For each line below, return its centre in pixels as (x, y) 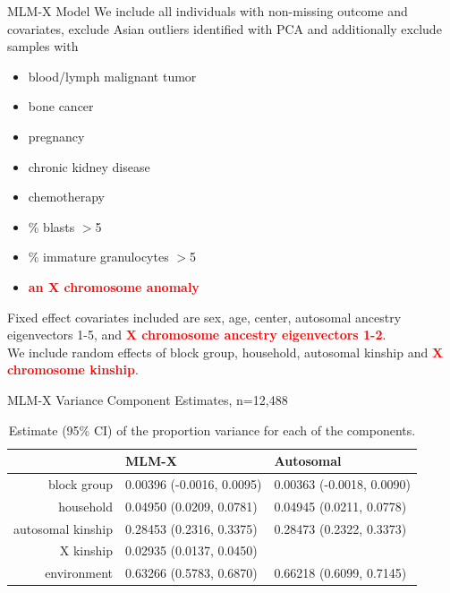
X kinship (86, 550)
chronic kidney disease (89, 166)
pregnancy (56, 136)
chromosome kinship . (73, 370)
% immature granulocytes (98, 257)
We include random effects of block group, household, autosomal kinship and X (225, 352)
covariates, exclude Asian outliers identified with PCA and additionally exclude (225, 28)
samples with (43, 46)
